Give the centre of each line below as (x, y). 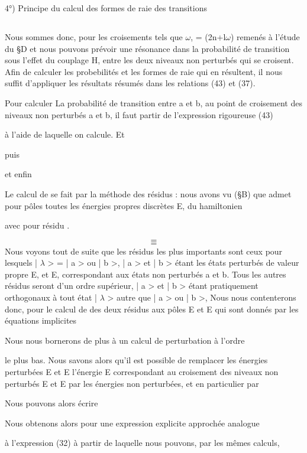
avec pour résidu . (37, 225)
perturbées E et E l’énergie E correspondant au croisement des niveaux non (142, 372)
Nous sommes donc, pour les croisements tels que (94, 36)
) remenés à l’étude (265, 36)
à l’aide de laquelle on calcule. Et (65, 134)
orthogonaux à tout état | (51, 297)
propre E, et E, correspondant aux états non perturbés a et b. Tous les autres (146, 274)
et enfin (18, 174)
